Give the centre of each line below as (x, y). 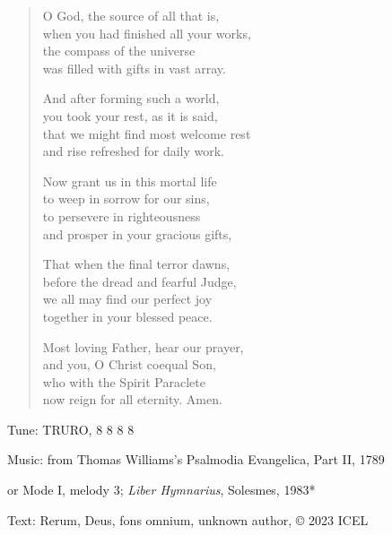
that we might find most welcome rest (147, 133)
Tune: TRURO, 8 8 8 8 (71, 429)
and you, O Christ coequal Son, (129, 364)
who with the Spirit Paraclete (124, 381)
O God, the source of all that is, (131, 15)
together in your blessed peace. (127, 316)
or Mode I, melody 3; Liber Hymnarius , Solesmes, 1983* (161, 490)
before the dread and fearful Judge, (139, 281)
